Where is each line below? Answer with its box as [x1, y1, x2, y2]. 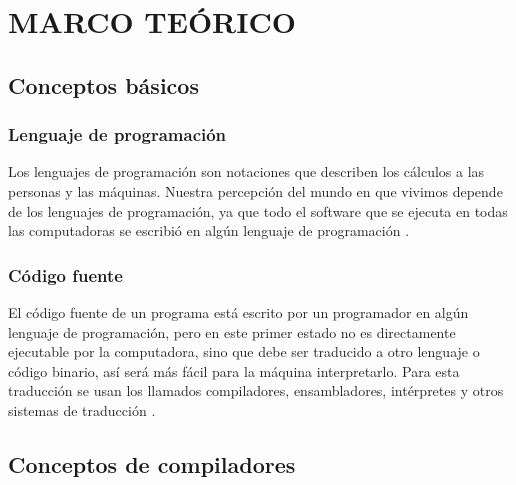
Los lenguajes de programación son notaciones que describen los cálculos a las [8, 161, 485, 182]
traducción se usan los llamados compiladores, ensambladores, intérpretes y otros [8, 380, 504, 401]
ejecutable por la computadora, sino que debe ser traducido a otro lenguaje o [8, 341, 480, 362]
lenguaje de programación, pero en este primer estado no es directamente [8, 321, 456, 342]
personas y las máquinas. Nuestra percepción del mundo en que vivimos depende [8, 180, 503, 201]
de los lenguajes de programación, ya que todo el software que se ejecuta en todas [8, 200, 508, 221]
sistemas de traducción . [8, 399, 156, 420]
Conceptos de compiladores [8, 448, 296, 479]
